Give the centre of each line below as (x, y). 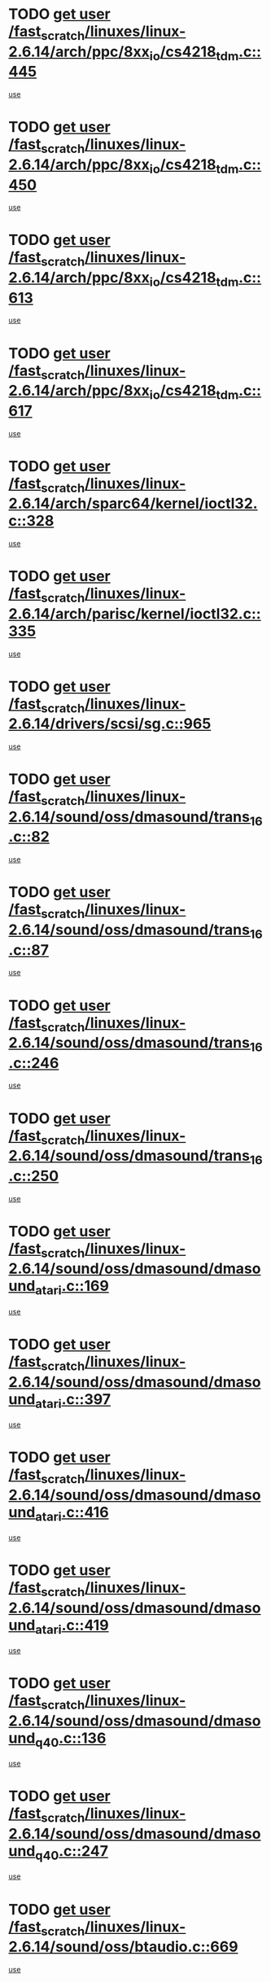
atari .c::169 (72, 1288)
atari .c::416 (72, 1514)
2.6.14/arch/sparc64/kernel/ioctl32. (133, 503)
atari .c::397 (73, 1400)
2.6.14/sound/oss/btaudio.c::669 (123, 1947)
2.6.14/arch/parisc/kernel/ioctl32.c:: (135, 613)
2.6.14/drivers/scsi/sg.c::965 (110, 724)
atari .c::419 (72, 1626)
